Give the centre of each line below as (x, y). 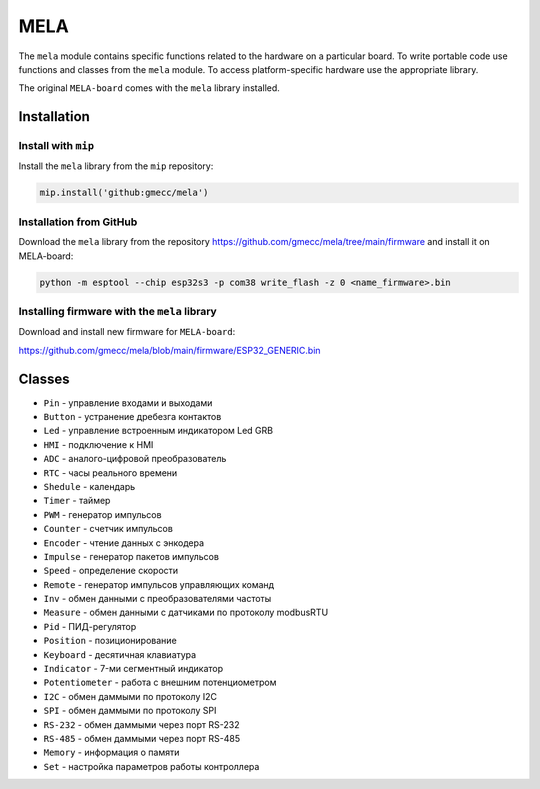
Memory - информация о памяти (111, 752)
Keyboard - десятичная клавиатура (120, 654)
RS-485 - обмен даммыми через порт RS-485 (141, 738)
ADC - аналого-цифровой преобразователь (135, 459)
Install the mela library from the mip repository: (116, 166)
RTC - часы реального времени (110, 472)
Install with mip (56, 146)
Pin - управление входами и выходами (128, 402)
